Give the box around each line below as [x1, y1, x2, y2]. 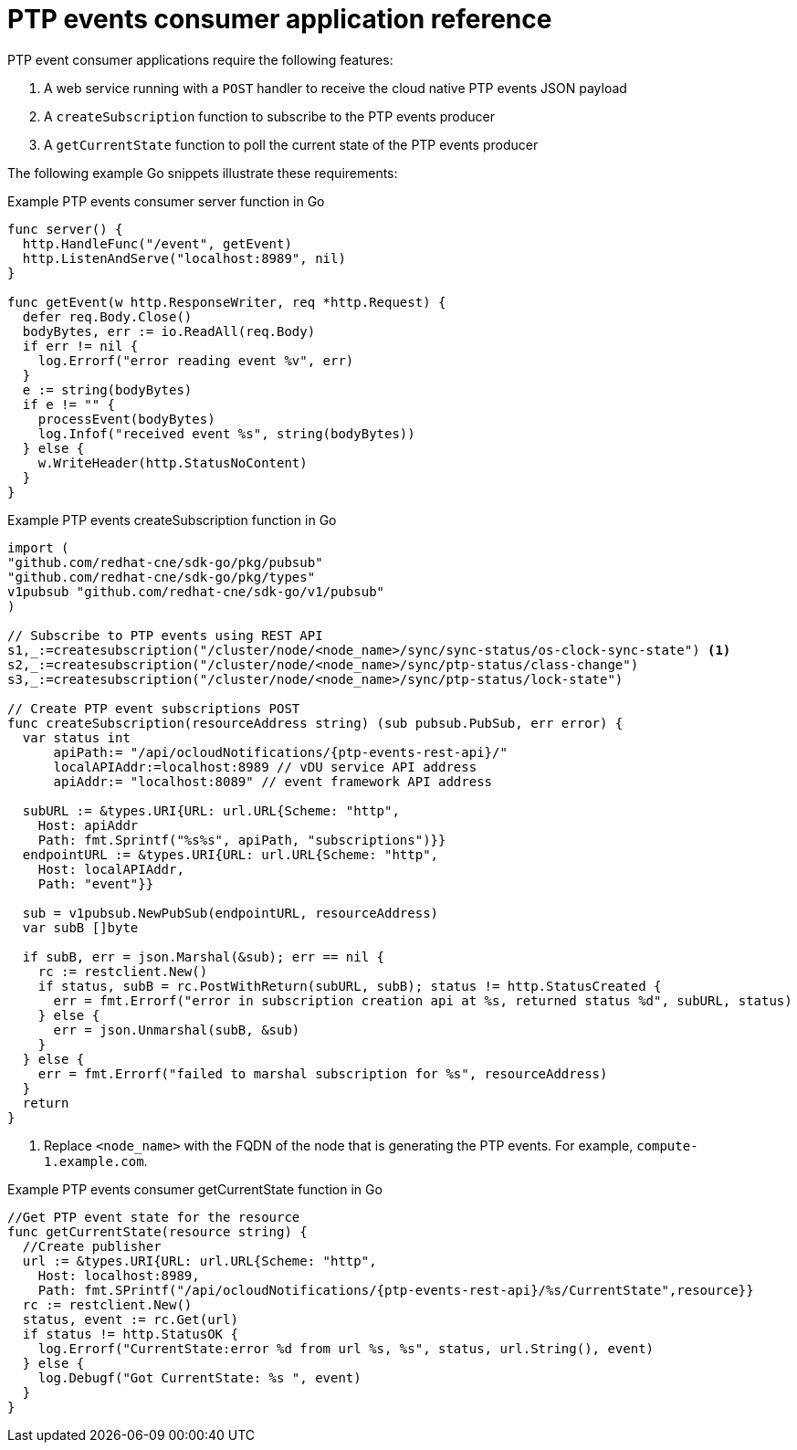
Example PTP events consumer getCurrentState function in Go [7, 1181, 383, 1197]
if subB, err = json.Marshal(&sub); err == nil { [22, 949, 385, 964]
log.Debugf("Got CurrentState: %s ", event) [37, 1370, 362, 1385]
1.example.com [44, 1153, 144, 1169]
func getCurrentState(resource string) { [7, 1224, 308, 1239]
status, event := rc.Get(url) [22, 1311, 238, 1327]
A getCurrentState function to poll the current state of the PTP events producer [44, 136, 539, 152]
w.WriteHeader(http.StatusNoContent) [37, 455, 308, 470]
